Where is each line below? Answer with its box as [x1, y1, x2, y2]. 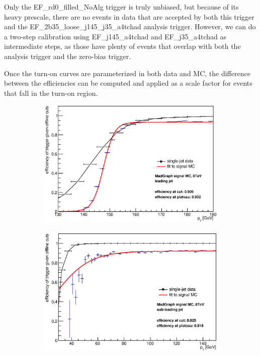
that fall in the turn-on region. [4, 87, 98, 98]
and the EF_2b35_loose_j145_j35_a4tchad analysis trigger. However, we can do [4, 21, 256, 32]
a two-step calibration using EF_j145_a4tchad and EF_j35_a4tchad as [4, 31, 227, 41]
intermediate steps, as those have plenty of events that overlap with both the [4, 41, 241, 51]
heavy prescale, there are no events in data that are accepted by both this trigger [4, 11, 254, 22]
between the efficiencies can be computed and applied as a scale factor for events [4, 78, 252, 88]
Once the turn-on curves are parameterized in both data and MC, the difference [4, 68, 250, 78]
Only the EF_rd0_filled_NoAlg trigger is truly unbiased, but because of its [4, 2, 239, 12]
